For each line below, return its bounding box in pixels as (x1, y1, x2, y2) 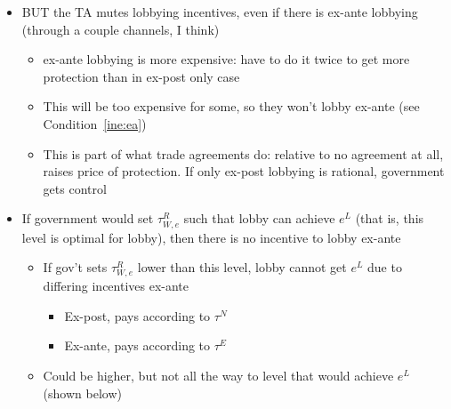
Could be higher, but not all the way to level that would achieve (43, 366, 394, 385)
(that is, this (355, 209, 424, 228)
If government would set (21, 209, 154, 228)
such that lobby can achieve (183, 209, 335, 228)
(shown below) (43, 383, 122, 402)
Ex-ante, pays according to (64, 336, 211, 355)
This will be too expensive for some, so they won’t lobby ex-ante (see (43, 97, 420, 116)
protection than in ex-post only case (43, 67, 240, 85)
